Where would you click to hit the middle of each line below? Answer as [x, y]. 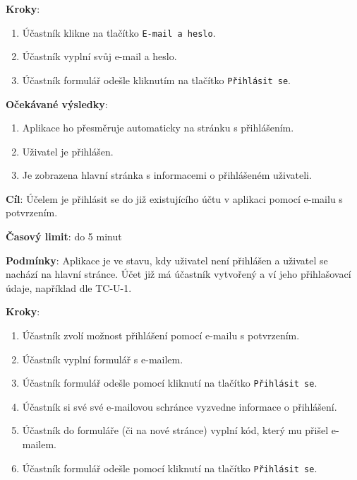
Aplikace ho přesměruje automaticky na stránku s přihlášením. [158, 128]
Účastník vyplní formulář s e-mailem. [103, 359]
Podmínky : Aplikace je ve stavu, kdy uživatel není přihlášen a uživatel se [167, 260]
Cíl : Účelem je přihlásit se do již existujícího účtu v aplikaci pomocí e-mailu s [174, 198]
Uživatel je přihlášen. [68, 151]
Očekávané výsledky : [57, 104]
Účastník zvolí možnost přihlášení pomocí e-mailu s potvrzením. [161, 335]
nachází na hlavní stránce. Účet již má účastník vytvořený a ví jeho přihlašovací [178, 274]
